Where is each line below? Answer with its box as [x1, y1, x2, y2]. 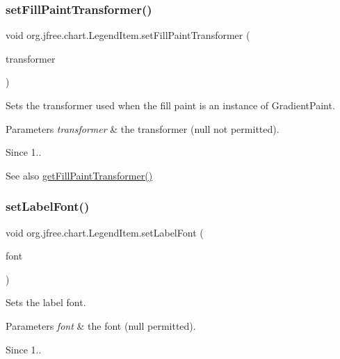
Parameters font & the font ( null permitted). [6, 318, 196, 333]
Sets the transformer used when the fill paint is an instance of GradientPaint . [6, 98, 335, 112]
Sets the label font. [6, 295, 86, 310]
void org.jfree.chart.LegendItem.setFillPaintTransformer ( [6, 28, 250, 42]
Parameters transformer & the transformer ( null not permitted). [6, 121, 280, 136]
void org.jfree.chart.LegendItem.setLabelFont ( [6, 225, 204, 239]
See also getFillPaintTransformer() [6, 168, 153, 182]
